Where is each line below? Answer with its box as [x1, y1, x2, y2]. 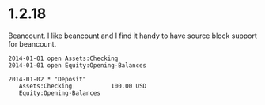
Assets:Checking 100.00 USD [18, 82, 147, 90]
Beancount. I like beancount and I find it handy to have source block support [8, 31, 257, 40]
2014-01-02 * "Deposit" [8, 75, 87, 83]
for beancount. [8, 39, 57, 48]
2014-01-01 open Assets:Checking [8, 54, 119, 62]
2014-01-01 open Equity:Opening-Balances [8, 61, 147, 69]
